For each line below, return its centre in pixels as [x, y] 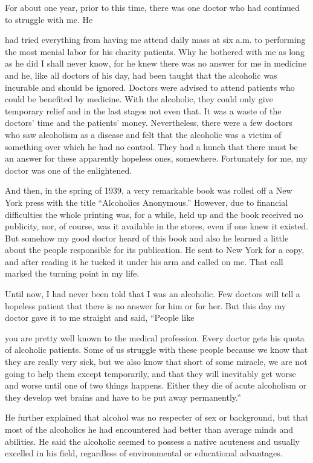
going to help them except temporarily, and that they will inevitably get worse [150, 373]
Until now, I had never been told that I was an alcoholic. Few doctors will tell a [153, 294]
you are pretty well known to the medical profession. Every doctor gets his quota [155, 337]
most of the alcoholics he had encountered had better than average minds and [149, 429]
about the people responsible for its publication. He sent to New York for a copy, [155, 250]
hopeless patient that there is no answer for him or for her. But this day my [146, 305]
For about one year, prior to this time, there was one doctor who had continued [152, 7]
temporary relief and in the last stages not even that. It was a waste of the [143, 110]
